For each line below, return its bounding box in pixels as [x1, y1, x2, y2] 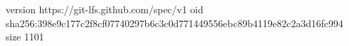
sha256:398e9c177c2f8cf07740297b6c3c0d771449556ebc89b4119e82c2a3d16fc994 [6, 15, 343, 30]
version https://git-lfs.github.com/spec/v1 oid [6, 2, 204, 16]
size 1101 [6, 29, 44, 44]
